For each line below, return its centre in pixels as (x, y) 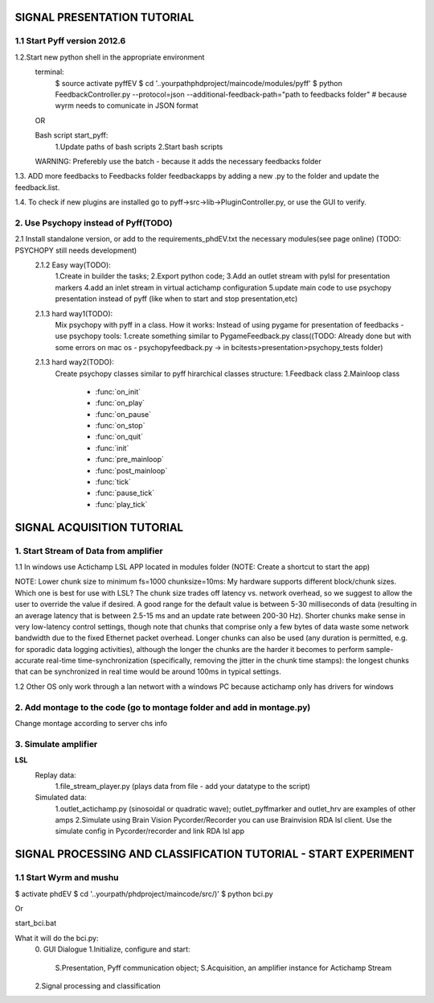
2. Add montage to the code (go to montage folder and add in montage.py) (163, 707)
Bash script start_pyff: (72, 135)
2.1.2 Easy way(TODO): (73, 265)
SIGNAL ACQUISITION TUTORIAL (99, 527)
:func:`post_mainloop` (131, 470)
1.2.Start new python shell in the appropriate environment (110, 57)
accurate (29, 661)
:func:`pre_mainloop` (130, 460)
